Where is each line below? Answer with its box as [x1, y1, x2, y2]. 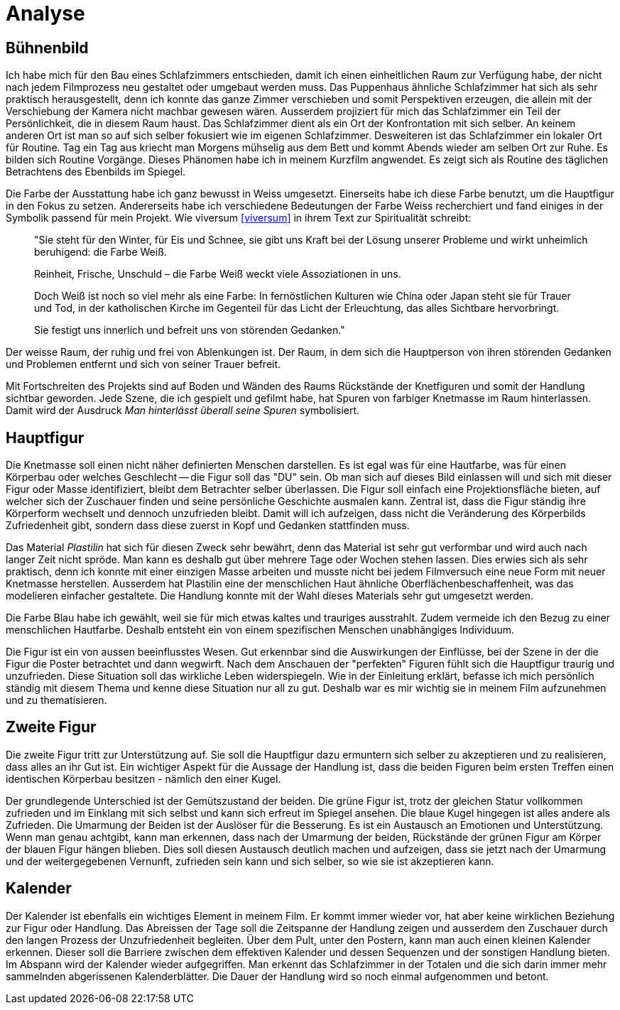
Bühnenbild [6, 38, 89, 57]
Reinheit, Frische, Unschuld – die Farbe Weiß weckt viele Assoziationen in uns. [34, 268, 401, 281]
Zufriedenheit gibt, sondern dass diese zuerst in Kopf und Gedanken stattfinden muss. [6, 519, 410, 532]
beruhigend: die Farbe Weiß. [34, 246, 167, 259]
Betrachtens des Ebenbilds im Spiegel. [6, 165, 186, 178]
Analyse [6, 1, 85, 26]
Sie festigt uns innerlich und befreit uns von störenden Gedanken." [34, 324, 345, 337]
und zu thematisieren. [6, 694, 107, 707]
